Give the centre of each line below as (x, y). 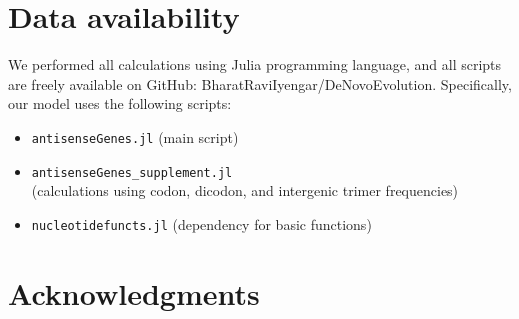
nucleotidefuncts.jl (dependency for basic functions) (201, 223)
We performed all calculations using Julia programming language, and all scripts (255, 64)
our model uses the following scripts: (120, 103)
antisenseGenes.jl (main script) (135, 136)
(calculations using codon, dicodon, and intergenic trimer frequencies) (245, 190)
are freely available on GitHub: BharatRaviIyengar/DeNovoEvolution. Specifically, (260, 83)
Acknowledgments (134, 292)
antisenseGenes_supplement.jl (132, 172)
